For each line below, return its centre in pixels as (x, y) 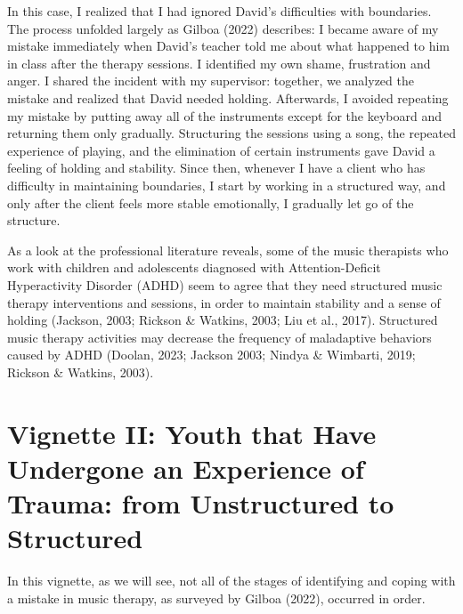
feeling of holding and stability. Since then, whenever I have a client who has (216, 168)
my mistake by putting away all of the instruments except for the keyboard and (225, 115)
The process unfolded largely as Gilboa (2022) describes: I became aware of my (223, 28)
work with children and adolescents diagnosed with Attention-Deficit (194, 267)
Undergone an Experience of (186, 468)
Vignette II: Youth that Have (192, 433)
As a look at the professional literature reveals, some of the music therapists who (228, 250)
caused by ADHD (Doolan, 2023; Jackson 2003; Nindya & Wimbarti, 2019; (211, 355)
